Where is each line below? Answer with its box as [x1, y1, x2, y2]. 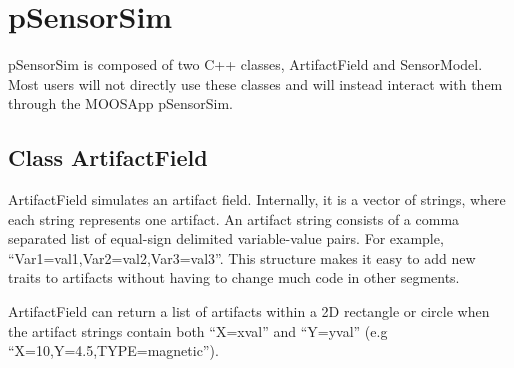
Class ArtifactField [8, 142, 208, 173]
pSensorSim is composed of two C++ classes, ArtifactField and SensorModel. [8, 54, 483, 75]
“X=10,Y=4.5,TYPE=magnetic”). [8, 340, 219, 361]
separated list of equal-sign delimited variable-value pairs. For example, [8, 228, 444, 249]
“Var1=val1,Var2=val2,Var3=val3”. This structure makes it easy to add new [8, 247, 476, 268]
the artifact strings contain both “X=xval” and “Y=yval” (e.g [8, 320, 388, 341]
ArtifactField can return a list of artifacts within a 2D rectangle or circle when [8, 301, 490, 322]
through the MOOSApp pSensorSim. [8, 93, 233, 114]
